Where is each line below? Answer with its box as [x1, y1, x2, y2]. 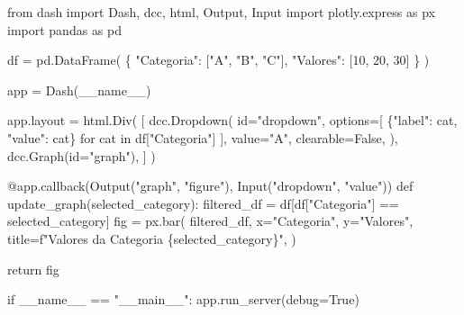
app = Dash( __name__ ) [7, 80, 151, 99]
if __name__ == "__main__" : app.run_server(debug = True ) [7, 290, 359, 309]
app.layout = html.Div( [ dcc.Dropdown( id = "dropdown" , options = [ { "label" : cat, [7, 111, 458, 130]
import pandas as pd [7, 20, 123, 39]
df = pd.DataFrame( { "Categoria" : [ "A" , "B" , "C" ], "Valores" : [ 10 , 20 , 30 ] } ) [7, 50, 430, 69]
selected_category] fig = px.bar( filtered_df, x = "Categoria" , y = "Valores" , [7, 211, 414, 230]
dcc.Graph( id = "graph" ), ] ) [7, 146, 156, 165]
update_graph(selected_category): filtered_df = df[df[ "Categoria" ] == [7, 193, 399, 212]
